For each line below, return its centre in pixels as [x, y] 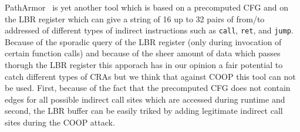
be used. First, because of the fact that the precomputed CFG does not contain [148, 88]
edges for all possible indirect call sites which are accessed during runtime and [145, 99]
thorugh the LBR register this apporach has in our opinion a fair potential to [144, 65]
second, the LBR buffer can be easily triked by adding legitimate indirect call [144, 111]
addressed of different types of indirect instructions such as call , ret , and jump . [149, 30]
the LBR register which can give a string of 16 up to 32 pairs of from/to [135, 18]
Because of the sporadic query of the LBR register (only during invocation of [143, 41]
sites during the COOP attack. [60, 122]
